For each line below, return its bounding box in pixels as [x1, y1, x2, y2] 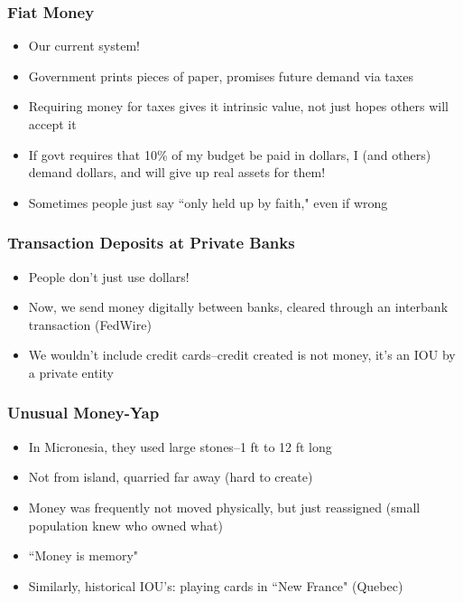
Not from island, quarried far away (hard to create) [28, 467, 313, 486]
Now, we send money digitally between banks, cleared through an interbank [28, 297, 449, 316]
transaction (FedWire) [28, 315, 152, 334]
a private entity [28, 362, 114, 381]
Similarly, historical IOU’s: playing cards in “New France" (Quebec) [28, 576, 403, 595]
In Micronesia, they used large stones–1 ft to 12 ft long [28, 437, 332, 456]
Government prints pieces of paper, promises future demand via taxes [28, 66, 413, 85]
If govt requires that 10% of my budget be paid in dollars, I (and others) [28, 145, 431, 164]
